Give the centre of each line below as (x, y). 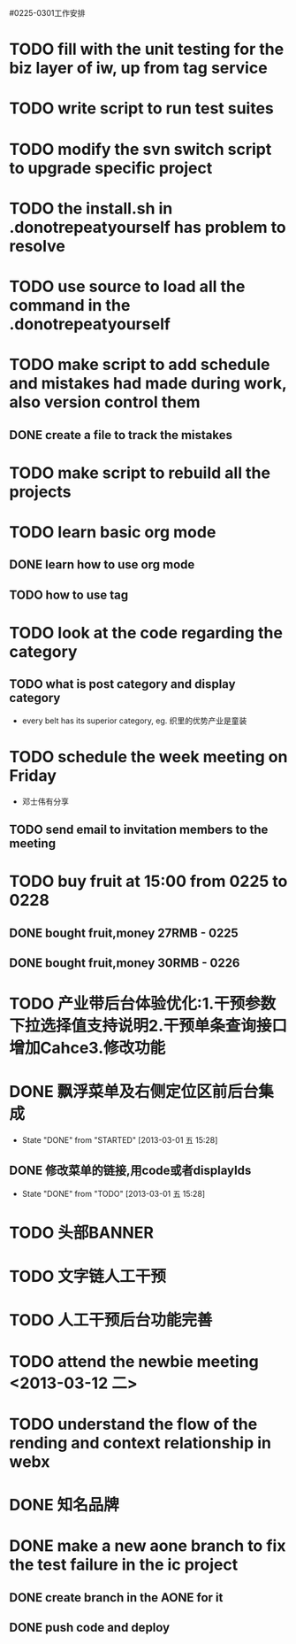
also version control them (105, 402)
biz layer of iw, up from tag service (138, 68)
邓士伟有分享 (45, 801)
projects (41, 492)
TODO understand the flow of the (133, 1424)
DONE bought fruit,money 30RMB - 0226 (125, 963)
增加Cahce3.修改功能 (87, 1048)
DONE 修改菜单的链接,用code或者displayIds (130, 1171)
